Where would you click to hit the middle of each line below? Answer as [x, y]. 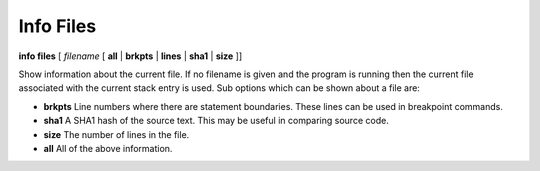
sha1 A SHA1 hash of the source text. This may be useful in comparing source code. [216, 121]
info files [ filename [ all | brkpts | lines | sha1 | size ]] [130, 56]
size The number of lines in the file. [116, 134]
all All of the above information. [108, 148]
